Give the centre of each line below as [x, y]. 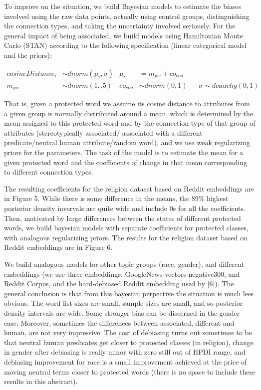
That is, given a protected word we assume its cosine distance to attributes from [127, 103]
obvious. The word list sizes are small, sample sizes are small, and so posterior [124, 303]
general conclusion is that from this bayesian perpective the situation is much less [129, 293]
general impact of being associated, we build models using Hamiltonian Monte [124, 35]
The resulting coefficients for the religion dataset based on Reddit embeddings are [129, 188]
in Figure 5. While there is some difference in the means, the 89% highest [116, 198]
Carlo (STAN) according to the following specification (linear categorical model [125, 45]
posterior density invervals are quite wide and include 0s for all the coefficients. [125, 208]
